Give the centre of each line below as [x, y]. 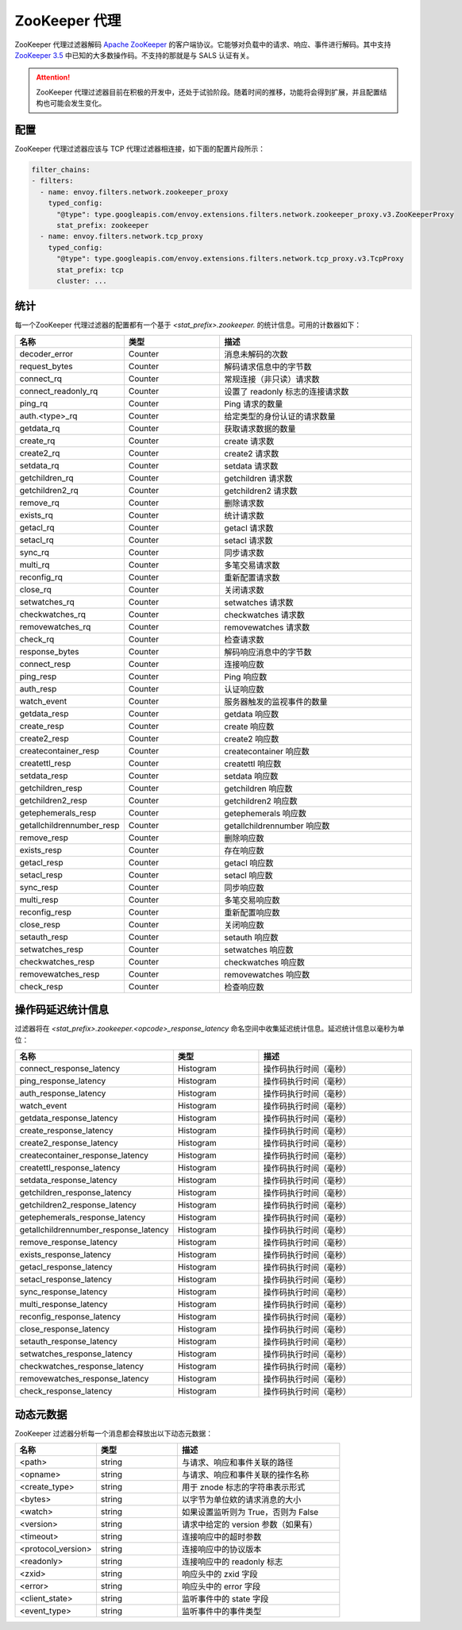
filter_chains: [61, 170]
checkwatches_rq [53, 614]
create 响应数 [249, 726]
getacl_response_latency [66, 1267]
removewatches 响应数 [267, 974]
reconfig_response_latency [70, 1316]
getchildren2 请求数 [261, 491]
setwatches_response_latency [76, 1354]
